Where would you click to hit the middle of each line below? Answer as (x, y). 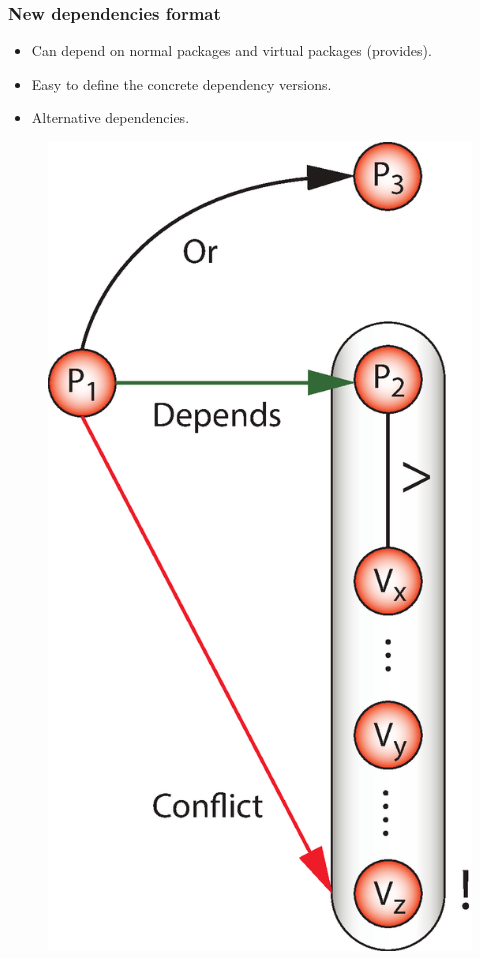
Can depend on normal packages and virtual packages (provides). (231, 50)
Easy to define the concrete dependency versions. (181, 83)
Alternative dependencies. (110, 117)
